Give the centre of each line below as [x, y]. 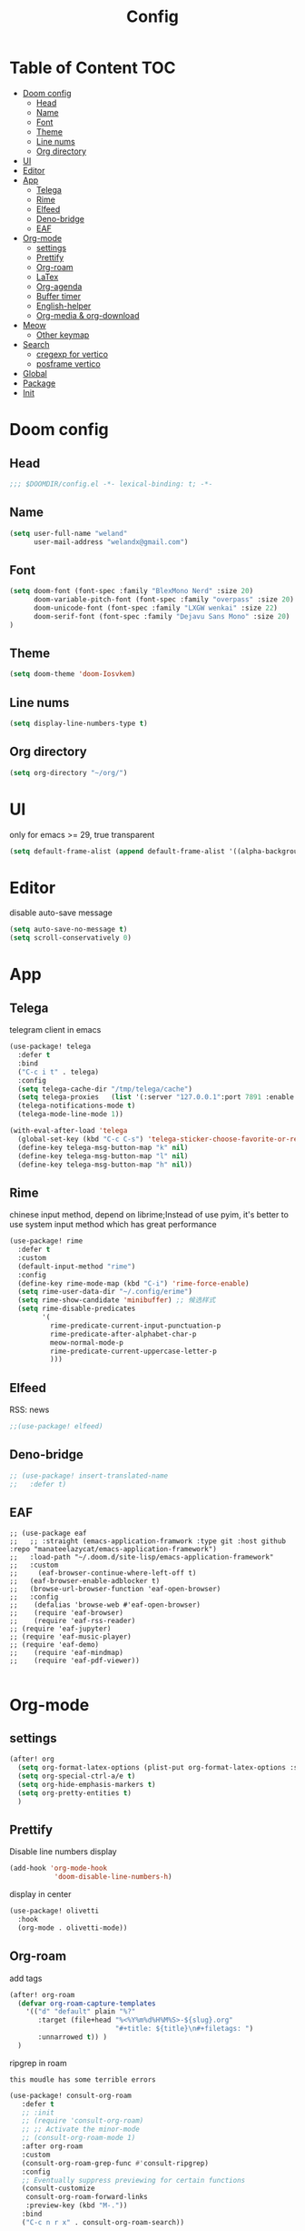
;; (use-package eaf [49, 1534]
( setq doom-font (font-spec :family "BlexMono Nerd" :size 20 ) [132, 591]
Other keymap [63, 335]
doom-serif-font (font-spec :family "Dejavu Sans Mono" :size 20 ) [162, 616]
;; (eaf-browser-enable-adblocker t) [85, 1581]
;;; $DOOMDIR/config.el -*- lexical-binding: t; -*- [111, 484]
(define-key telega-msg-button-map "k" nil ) [103, 1147]
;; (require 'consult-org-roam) [83, 2121]
